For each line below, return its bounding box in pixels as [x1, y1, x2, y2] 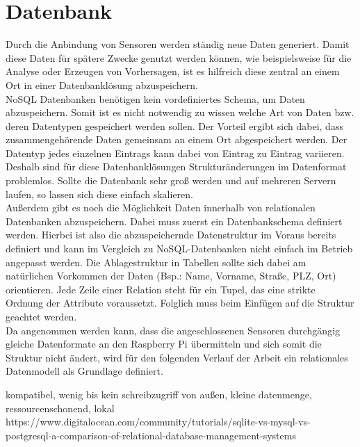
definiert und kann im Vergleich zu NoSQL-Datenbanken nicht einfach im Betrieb [6, 241, 353, 256]
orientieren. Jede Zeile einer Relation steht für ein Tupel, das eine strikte [6, 282, 316, 296]
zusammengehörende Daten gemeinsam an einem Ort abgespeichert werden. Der [6, 132, 347, 147]
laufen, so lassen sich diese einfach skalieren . [6, 186, 193, 201]
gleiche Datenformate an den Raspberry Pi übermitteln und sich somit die [6, 336, 322, 351]
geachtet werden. [6, 309, 77, 323]
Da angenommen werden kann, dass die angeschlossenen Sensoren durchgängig [6, 323, 341, 337]
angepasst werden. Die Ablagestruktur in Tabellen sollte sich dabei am [6, 254, 306, 269]
